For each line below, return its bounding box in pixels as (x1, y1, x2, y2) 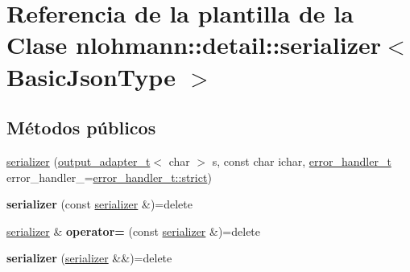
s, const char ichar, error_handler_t (212, 152, 391, 169)
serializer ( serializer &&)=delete (6, 249, 172, 266)
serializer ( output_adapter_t (6, 152, 151, 169)
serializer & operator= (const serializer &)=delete (6, 222, 261, 239)
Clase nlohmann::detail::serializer (6, 28, 382, 61)
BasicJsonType (6, 60, 176, 93)
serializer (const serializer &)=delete (6, 196, 193, 212)
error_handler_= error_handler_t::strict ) (6, 168, 212, 185)
